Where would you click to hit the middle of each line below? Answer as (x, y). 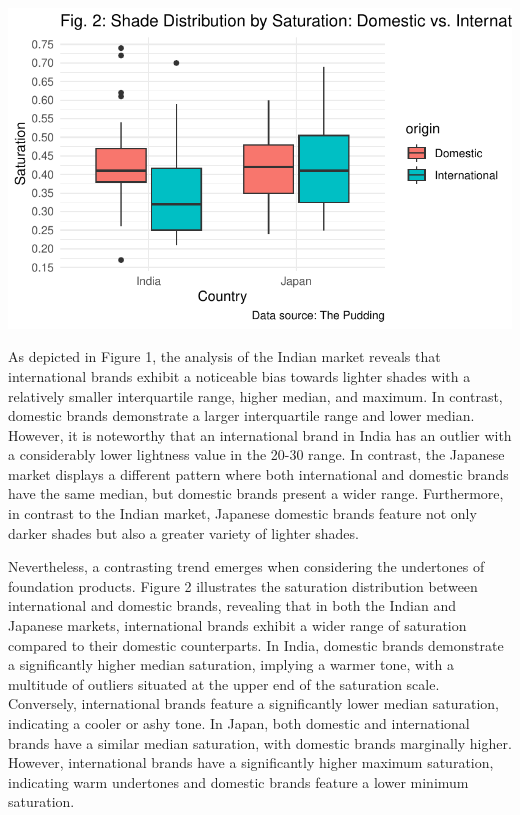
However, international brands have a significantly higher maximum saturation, (251, 762)
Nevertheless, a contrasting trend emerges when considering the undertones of (246, 566)
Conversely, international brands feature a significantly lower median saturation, (253, 703)
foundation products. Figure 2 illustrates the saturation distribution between (243, 585)
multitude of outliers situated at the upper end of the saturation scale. (224, 683)
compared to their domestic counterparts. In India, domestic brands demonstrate (256, 644)
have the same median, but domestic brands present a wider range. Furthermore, (256, 493)
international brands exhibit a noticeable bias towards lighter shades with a (239, 375)
